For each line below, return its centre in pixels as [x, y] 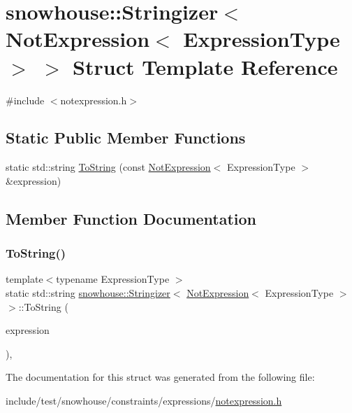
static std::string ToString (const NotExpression [108, 167]
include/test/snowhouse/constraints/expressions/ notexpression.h [144, 401]
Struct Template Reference [205, 66]
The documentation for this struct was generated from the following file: [160, 377]
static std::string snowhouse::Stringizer [88, 293]
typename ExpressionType [113, 279]
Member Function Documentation [131, 218]
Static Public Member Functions [126, 138]
